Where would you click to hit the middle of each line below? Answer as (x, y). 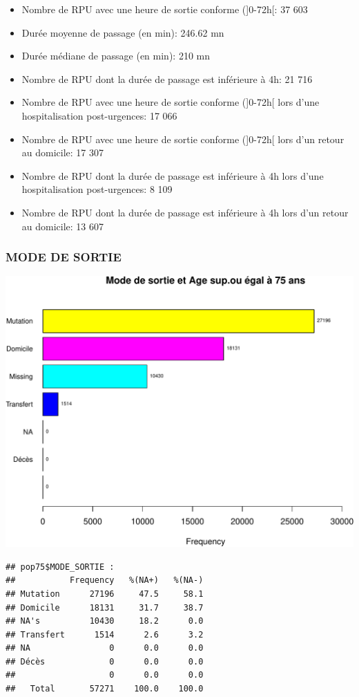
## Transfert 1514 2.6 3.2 (105, 634)
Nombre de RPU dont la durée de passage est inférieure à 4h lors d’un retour (185, 212)
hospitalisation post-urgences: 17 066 (99, 115)
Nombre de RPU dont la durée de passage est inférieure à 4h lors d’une (173, 175)
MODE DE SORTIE (64, 257)
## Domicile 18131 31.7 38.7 (105, 607)
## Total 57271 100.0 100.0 (105, 689)
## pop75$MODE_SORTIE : (60, 567)
